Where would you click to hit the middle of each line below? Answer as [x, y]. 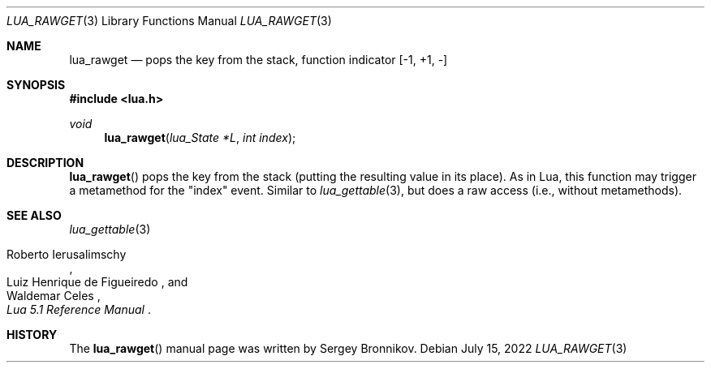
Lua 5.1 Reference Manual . [79, 309]
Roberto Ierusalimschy [67, 254]
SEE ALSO [34, 215]
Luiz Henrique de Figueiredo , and [97, 282]
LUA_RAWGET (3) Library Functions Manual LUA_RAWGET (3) [169, 21]
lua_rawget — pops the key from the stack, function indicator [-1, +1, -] [259, 60]
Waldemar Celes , [54, 296]
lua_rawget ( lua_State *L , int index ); [200, 137]
